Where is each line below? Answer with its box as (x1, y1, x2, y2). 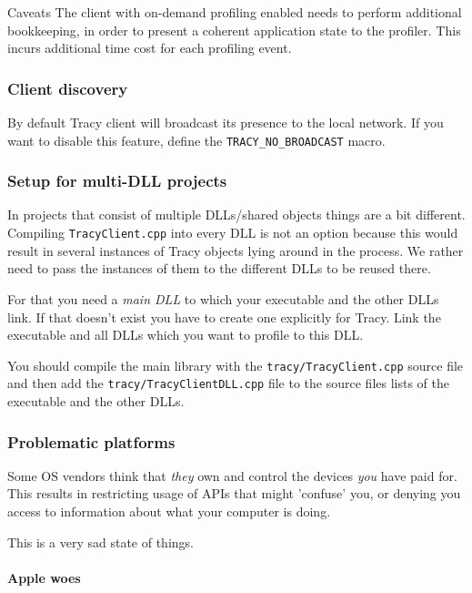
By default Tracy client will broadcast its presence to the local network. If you (7, 113, 444, 131)
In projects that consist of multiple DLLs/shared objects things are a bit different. (7, 205, 466, 224)
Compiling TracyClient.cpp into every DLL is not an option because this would (7, 223, 458, 242)
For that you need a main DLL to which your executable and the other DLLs (7, 289, 439, 308)
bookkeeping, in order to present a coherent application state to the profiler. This (7, 20, 461, 39)
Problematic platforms (7, 430, 176, 453)
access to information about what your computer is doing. (7, 502, 331, 520)
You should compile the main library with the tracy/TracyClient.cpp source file (7, 355, 464, 374)
